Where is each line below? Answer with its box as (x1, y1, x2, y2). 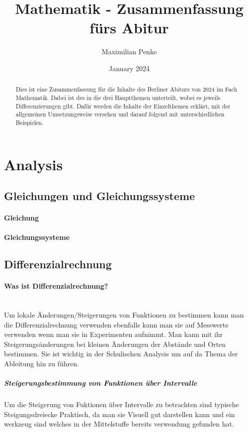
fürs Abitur (89, 17, 169, 38)
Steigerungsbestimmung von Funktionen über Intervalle (4, 378, 197, 388)
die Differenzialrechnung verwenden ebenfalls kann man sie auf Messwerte (4, 319, 229, 329)
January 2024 (109, 63, 150, 73)
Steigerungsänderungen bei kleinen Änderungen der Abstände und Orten (4, 338, 226, 349)
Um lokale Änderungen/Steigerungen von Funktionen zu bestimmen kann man (4, 310, 244, 320)
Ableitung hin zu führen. (4, 358, 79, 369)
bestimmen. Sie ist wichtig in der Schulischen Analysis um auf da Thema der (4, 348, 238, 359)
